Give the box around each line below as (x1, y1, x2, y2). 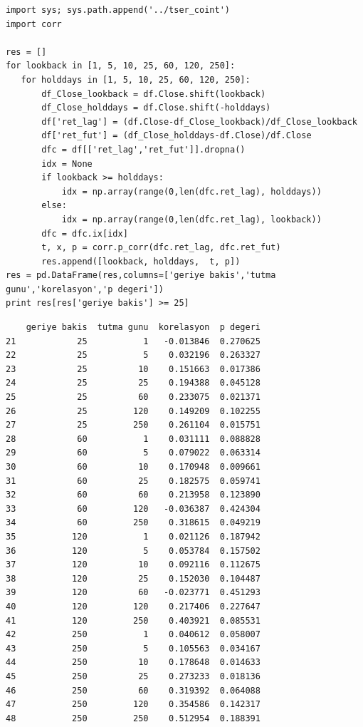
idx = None (41, 158, 93, 169)
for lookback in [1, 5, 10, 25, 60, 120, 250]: (6, 61, 236, 71)
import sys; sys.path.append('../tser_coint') (6, 5, 230, 15)
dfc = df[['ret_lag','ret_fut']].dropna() (41, 144, 246, 155)
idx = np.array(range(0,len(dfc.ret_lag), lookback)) (61, 214, 322, 225)
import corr (6, 19, 62, 29)
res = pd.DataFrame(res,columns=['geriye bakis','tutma (6, 270, 276, 281)
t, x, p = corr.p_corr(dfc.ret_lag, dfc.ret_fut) (41, 242, 281, 253)
